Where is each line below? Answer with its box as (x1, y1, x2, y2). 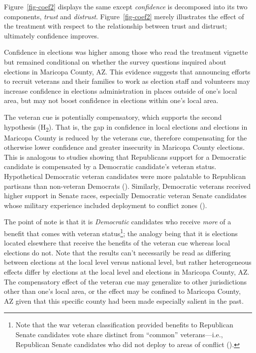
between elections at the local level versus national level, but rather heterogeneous (4, 257, 252, 267)
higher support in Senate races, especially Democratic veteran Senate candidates (4, 190, 247, 201)
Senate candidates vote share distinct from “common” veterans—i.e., (15, 329, 223, 339)
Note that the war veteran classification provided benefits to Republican (15, 319, 233, 330)
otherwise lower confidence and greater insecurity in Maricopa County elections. (4, 142, 245, 152)
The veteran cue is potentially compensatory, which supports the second (4, 111, 222, 122)
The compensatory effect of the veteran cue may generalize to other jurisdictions (4, 276, 247, 286)
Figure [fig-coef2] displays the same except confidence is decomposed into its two (4, 1, 248, 11)
